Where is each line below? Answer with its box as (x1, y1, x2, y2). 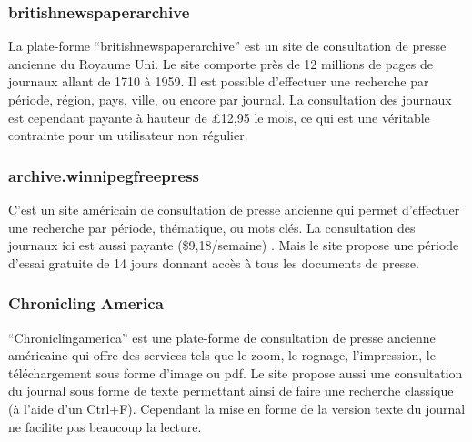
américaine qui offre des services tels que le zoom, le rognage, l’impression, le (8, 346, 436, 365)
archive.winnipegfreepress (8, 164, 200, 186)
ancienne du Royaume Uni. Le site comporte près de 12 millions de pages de (8, 54, 433, 73)
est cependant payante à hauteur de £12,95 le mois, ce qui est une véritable (8, 107, 430, 126)
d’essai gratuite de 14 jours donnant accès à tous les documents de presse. (8, 253, 419, 272)
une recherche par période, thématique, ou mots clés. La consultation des (8, 217, 416, 236)
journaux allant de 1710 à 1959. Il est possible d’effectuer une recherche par (8, 72, 429, 91)
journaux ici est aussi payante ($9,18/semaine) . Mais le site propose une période (8, 236, 459, 255)
